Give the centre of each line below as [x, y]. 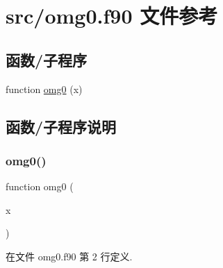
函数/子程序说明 [61, 126]
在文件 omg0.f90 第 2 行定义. [69, 256]
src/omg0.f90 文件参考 [112, 16]
